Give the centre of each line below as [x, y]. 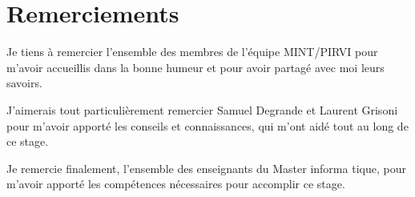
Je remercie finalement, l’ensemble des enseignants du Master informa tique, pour [206, 168]
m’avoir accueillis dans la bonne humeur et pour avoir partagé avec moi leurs [195, 67]
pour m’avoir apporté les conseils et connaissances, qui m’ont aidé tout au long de [207, 125]
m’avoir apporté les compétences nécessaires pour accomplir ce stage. [176, 184]
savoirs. [24, 83]
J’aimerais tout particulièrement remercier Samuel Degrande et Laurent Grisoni [202, 109]
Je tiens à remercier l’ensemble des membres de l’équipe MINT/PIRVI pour [192, 52]
